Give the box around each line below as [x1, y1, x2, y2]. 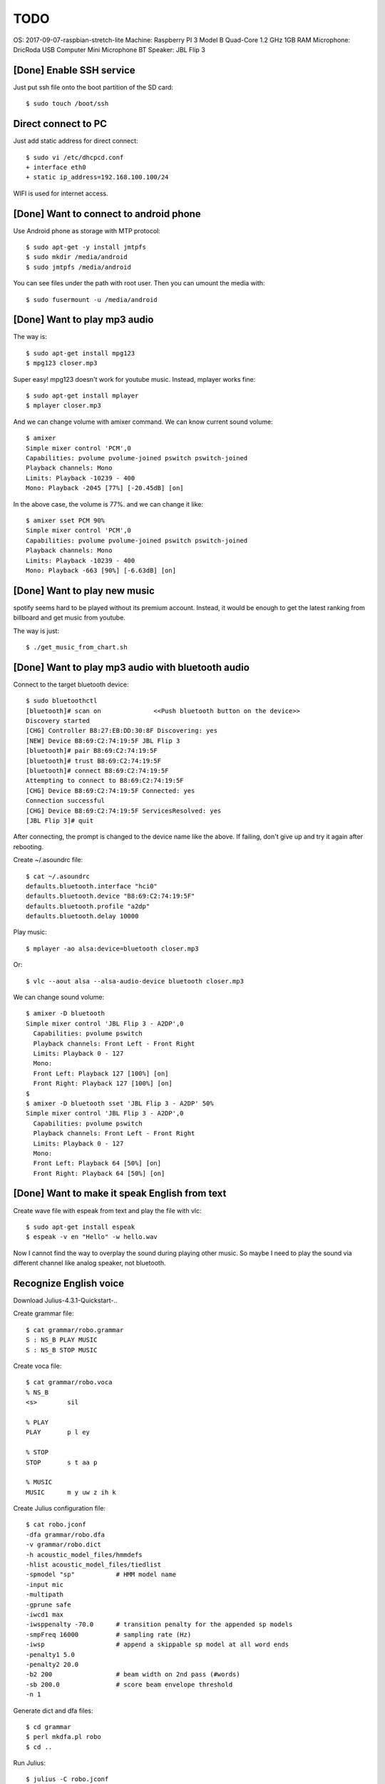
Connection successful [26, 796, 106, 805]
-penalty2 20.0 [26, 1660, 79, 1668]
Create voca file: [13, 1362, 62, 1370]
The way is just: [13, 627, 60, 635]
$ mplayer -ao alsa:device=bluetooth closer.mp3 [26, 944, 199, 953]
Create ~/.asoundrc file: [13, 856, 83, 864]
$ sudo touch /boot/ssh [26, 100, 109, 108]
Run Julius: [13, 1759, 46, 1768]
